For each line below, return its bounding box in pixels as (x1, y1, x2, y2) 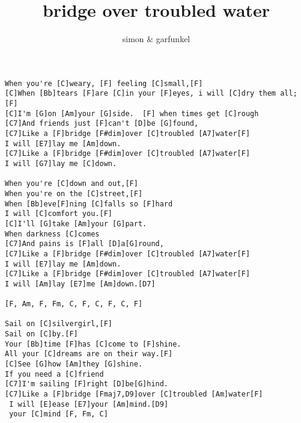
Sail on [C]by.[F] (5, 330, 78, 339)
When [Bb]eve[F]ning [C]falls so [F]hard (5, 199, 173, 208)
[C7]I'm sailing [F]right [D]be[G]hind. (5, 380, 169, 389)
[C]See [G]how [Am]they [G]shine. (5, 360, 143, 369)
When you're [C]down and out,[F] (5, 179, 138, 188)
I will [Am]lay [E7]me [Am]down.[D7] (5, 279, 156, 288)
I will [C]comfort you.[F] (5, 209, 112, 218)
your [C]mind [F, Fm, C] (9, 410, 108, 419)
